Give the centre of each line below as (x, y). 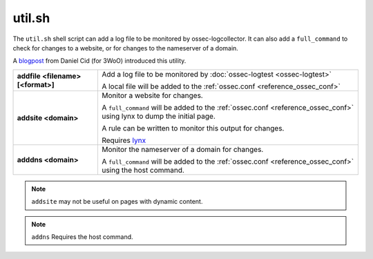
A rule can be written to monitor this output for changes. (193, 128)
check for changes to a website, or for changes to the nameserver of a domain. (125, 48)
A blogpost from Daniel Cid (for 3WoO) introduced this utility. (99, 61)
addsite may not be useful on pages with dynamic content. (117, 202)
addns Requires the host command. (83, 237)
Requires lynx (124, 140)
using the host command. (143, 170)
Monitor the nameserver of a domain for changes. (182, 149)
